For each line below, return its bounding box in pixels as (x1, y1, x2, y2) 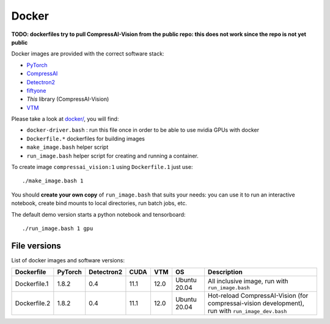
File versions (11, 240, 61, 251)
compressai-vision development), (208, 299, 305, 308)
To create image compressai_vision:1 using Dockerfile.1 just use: (11, 164, 193, 171)
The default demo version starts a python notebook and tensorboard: (11, 211, 186, 218)
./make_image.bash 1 (22, 178, 84, 184)
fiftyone (26, 87, 46, 94)
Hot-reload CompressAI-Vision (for (208, 292, 309, 300)
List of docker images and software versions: (11, 256, 125, 264)
